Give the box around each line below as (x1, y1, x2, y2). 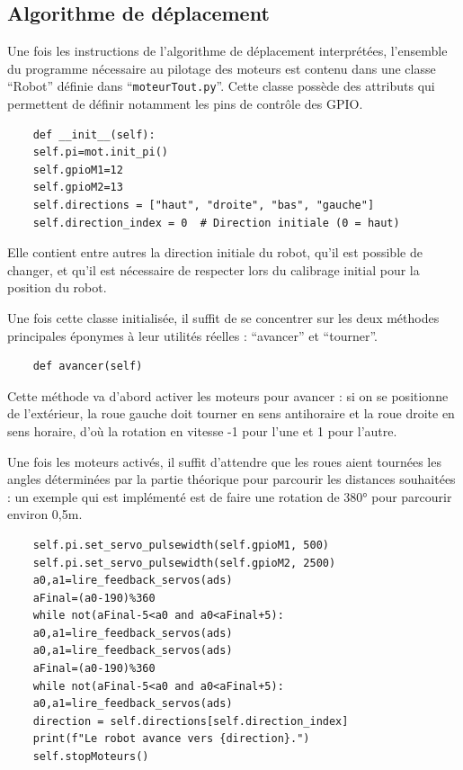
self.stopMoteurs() (32, 750, 149, 764)
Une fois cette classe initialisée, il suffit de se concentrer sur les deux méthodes (7, 308, 440, 327)
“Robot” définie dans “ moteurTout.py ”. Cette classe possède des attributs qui (7, 76, 435, 95)
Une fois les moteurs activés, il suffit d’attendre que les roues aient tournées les (7, 452, 441, 470)
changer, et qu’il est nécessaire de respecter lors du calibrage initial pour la (7, 260, 420, 279)
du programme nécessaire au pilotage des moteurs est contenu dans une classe (7, 58, 436, 77)
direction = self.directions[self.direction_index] (32, 714, 349, 728)
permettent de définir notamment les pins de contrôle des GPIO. (7, 94, 363, 113)
